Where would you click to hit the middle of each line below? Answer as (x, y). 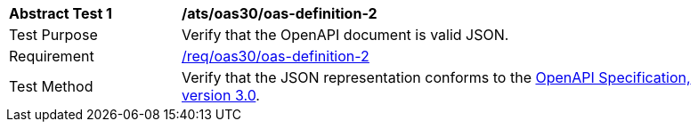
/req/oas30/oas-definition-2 (276, 56)
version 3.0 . (221, 95)
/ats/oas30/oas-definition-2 (280, 13)
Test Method (51, 86)
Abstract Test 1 (61, 13)
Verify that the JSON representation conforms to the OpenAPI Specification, (436, 77)
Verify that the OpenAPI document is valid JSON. (345, 35)
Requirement (52, 56)
